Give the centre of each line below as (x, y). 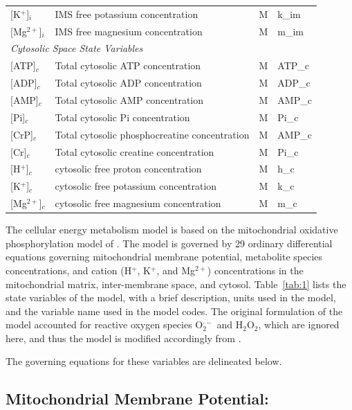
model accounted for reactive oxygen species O (104, 324)
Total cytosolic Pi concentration (122, 117)
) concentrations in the (255, 270)
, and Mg (176, 270)
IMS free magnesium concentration (129, 31)
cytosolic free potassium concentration (136, 186)
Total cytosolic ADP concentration (128, 83)
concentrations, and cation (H (69, 270)
